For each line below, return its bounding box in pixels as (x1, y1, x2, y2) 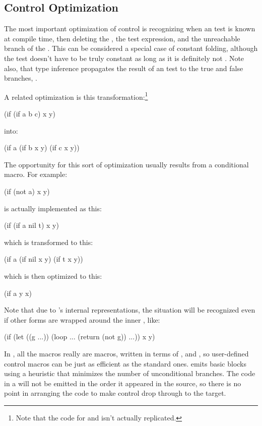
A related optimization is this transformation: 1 (4, 90, 148, 102)
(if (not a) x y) (4, 186, 50, 196)
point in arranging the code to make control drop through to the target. (4, 388, 226, 398)
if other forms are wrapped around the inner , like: (4, 314, 160, 325)
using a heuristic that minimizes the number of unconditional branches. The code (4, 368, 255, 379)
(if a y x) (4, 287, 32, 298)
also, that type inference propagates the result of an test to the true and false (4, 63, 243, 73)
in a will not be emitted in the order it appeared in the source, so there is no (4, 378, 241, 388)
